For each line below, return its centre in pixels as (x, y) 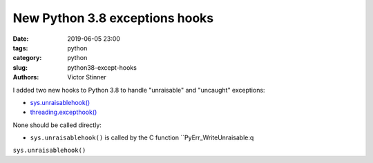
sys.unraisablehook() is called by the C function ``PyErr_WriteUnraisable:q (142, 137)
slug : (20, 67)
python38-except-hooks (102, 67)
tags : (20, 48)
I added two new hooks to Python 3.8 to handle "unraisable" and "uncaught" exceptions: (139, 90)
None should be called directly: (57, 125)
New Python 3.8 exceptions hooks (113, 18)
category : (27, 58)
